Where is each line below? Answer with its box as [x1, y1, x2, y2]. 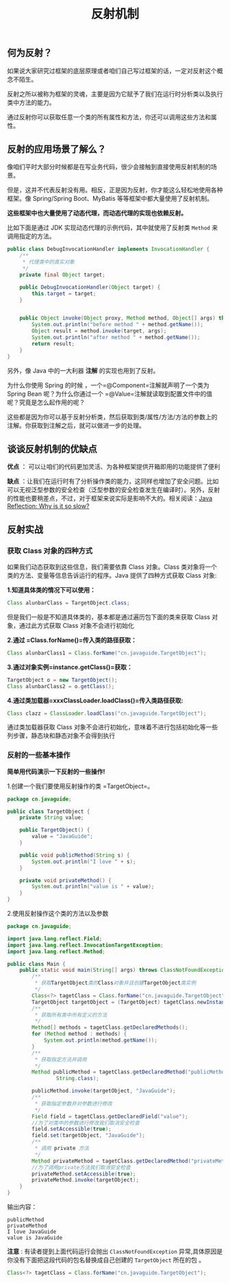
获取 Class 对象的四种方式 [7, 546, 93, 555]
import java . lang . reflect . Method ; [7, 948, 106, 955]
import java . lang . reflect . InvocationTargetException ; [7, 942, 164, 949]
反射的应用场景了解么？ [7, 143, 106, 155]
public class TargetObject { [7, 808, 90, 815]
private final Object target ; [19, 271, 106, 278]
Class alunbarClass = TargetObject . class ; [7, 600, 130, 607]
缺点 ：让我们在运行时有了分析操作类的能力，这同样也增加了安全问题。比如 [7, 477, 219, 485]
